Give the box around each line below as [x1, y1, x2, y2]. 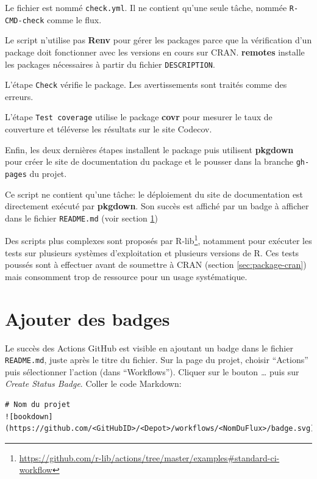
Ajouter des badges [5, 306, 170, 331]
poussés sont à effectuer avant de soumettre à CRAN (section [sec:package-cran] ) [5, 258, 307, 271]
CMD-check [5, 16, 45, 25]
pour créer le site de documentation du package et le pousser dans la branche [5, 155, 293, 168]
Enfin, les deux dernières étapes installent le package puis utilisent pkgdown [5, 143, 294, 156]
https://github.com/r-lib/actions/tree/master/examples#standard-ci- [19, 451, 280, 464]
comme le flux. [47, 13, 102, 26]
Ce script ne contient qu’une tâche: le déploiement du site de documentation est [5, 187, 304, 200]
